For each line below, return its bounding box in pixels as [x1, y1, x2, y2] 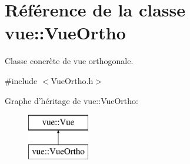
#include [5, 74, 38, 86]
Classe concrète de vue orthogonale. [5, 55, 134, 67]
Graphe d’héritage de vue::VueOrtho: [5, 94, 138, 106]
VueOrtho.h [51, 74, 94, 86]
